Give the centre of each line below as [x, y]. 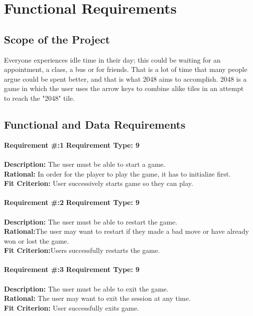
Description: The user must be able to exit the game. [86, 288]
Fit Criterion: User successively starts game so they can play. [99, 183]
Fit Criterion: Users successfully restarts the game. [82, 250]
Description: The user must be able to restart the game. [91, 221]
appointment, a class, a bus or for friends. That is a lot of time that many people [126, 69]
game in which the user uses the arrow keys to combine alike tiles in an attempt [124, 88]
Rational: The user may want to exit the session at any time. [97, 298]
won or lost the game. [36, 240]
